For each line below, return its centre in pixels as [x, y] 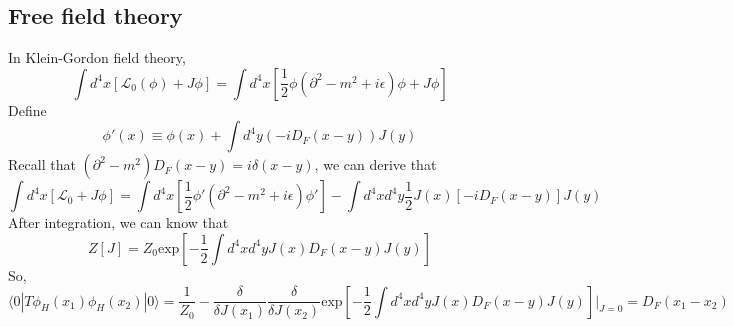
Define [27, 109]
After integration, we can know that [118, 222]
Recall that [42, 164]
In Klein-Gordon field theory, [97, 57]
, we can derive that [375, 164]
